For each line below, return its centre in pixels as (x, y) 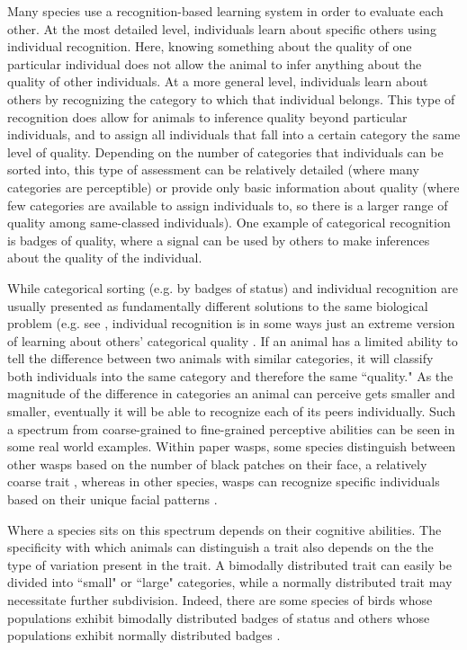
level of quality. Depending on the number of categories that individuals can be (225, 151)
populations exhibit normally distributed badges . (144, 635)
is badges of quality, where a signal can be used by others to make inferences (219, 240)
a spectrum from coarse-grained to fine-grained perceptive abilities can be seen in (231, 428)
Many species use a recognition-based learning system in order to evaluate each (225, 11)
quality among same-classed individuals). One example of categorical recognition (229, 223)
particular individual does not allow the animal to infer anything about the (215, 63)
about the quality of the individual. (105, 258)
